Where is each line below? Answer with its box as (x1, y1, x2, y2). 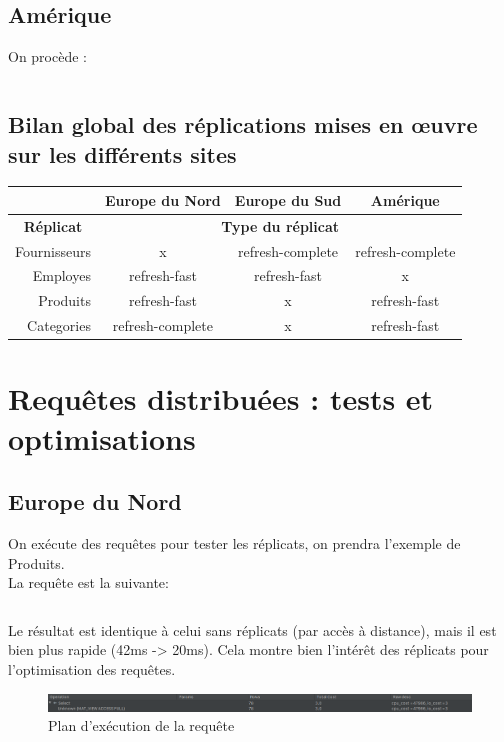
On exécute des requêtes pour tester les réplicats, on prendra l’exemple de (8, 532, 461, 553)
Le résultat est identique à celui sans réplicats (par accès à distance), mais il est (8, 619, 497, 640)
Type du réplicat (221, 215, 340, 236)
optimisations (8, 417, 196, 458)
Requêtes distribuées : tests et (8, 378, 434, 419)
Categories (27, 315, 91, 336)
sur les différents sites (8, 138, 237, 169)
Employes (32, 265, 91, 286)
